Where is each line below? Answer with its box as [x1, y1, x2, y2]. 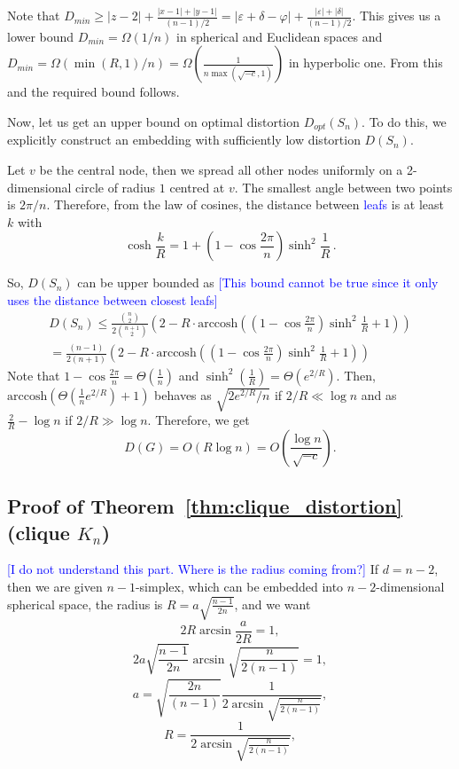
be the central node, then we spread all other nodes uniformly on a [39, 160, 403, 178]
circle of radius [75, 177, 156, 196]
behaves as [154, 385, 212, 404]
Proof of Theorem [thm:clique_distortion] [7, 492, 403, 520]
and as [361, 385, 397, 404]
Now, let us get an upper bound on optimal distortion [7, 112, 300, 130]
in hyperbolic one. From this [288, 53, 443, 72]
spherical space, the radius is [7, 594, 163, 613]
